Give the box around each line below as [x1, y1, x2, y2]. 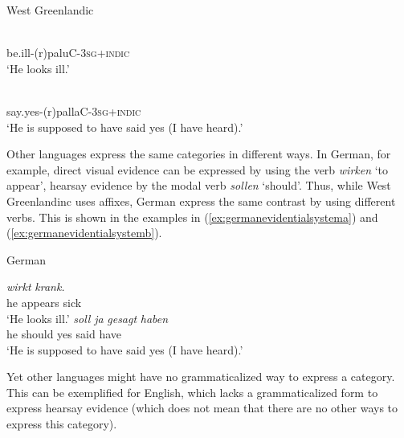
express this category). [6, 415, 117, 432]
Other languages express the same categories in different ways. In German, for [6, 145, 391, 162]
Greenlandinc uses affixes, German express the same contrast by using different [6, 192, 396, 209]
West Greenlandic [6, 2, 94, 18]
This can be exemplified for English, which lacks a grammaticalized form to [6, 383, 378, 400]
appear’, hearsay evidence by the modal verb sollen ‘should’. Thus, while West [6, 177, 391, 194]
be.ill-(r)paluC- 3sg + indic [6, 44, 130, 61]
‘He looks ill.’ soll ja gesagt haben [6, 309, 169, 326]
